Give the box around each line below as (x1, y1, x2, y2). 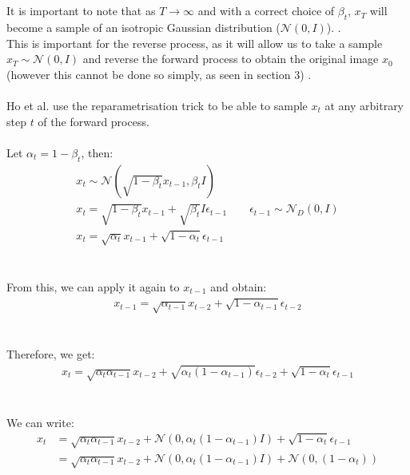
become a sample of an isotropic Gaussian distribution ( (6, 18, 281, 35)
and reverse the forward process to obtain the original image (82, 50, 379, 67)
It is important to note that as (6, 2, 156, 19)
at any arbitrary (324, 97, 404, 113)
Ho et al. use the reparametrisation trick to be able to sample (6, 97, 308, 113)
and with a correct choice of (197, 2, 335, 19)
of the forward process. (38, 113, 149, 129)
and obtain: (210, 278, 267, 295)
